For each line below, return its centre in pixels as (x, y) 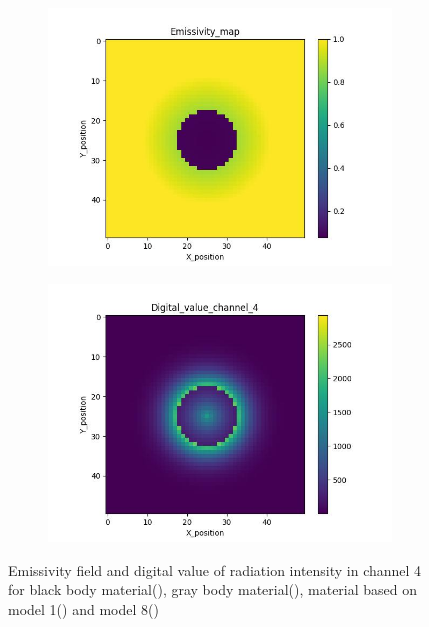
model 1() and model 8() (83, 608)
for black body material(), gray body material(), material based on (213, 589)
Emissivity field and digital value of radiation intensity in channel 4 (215, 569)
